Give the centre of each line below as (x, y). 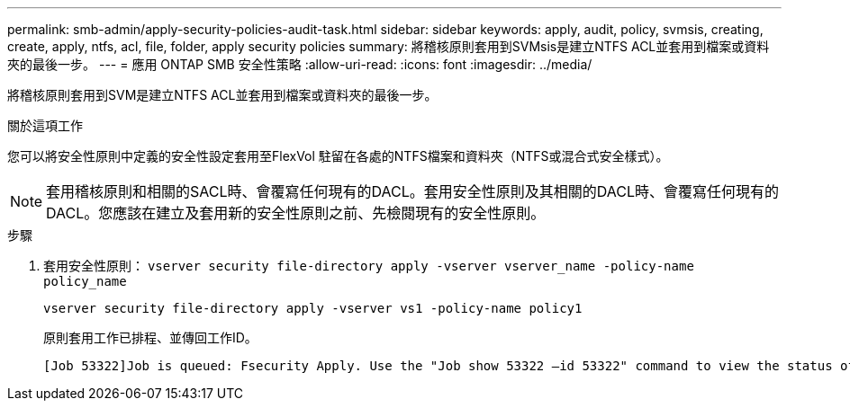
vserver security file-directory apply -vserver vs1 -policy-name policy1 (313, 308)
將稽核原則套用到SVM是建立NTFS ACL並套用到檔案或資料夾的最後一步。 (222, 95)
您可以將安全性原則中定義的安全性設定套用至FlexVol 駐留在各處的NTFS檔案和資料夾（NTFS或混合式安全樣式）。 (338, 156)
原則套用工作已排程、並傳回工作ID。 (150, 337)
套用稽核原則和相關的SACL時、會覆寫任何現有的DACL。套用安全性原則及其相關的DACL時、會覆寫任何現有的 (413, 191)
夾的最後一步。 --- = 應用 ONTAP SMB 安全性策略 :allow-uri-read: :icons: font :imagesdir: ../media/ (300, 64)
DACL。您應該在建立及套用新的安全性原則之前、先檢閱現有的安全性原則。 (296, 213)
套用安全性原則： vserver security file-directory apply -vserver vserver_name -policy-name (369, 266)
